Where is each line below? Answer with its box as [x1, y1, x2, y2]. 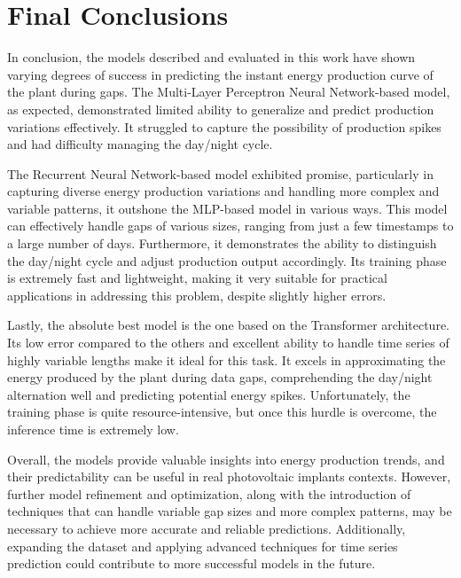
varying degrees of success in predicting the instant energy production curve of [7, 65, 434, 83]
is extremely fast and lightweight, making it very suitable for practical [7, 269, 387, 287]
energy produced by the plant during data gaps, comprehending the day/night [7, 368, 433, 387]
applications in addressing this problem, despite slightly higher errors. [7, 285, 387, 304]
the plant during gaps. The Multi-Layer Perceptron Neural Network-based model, [7, 82, 450, 101]
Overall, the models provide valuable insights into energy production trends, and [7, 449, 445, 468]
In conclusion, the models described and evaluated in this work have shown [7, 48, 416, 66]
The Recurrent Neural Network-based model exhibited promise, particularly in [7, 164, 434, 183]
